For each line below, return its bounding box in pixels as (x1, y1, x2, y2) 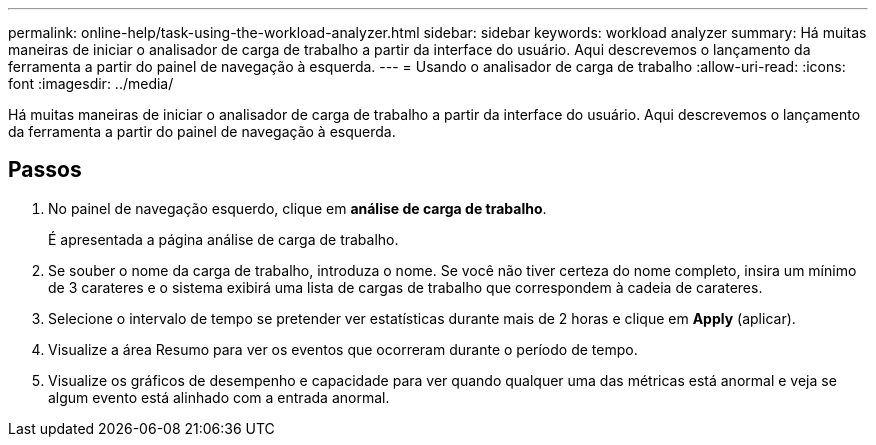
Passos (8, 157, 82, 183)
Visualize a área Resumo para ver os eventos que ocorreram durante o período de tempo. (48, 340, 638, 358)
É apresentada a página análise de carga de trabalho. (48, 230, 399, 248)
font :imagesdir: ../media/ (8, 75, 174, 92)
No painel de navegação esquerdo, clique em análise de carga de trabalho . (48, 199, 547, 217)
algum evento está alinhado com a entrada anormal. (48, 388, 390, 406)
